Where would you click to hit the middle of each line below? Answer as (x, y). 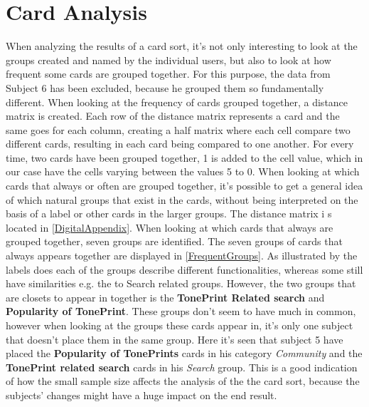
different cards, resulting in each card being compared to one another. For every (180, 144)
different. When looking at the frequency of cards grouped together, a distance (177, 102)
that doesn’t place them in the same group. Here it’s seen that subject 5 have (175, 339)
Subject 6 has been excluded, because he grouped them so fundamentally (165, 87)
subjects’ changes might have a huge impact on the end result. (141, 395)
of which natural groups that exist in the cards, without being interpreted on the (182, 199)
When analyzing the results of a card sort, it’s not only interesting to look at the (182, 46)
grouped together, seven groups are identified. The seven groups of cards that (174, 241)
